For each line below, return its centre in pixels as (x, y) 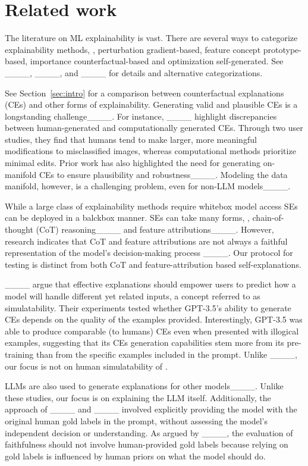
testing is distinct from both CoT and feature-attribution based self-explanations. (153, 264)
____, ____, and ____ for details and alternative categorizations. (134, 72)
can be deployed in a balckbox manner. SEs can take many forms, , (127, 218)
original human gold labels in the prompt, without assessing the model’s (136, 420)
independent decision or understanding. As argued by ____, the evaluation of (149, 432)
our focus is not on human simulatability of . (86, 366)
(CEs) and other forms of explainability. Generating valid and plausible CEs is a (151, 104)
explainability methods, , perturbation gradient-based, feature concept (133, 49)
